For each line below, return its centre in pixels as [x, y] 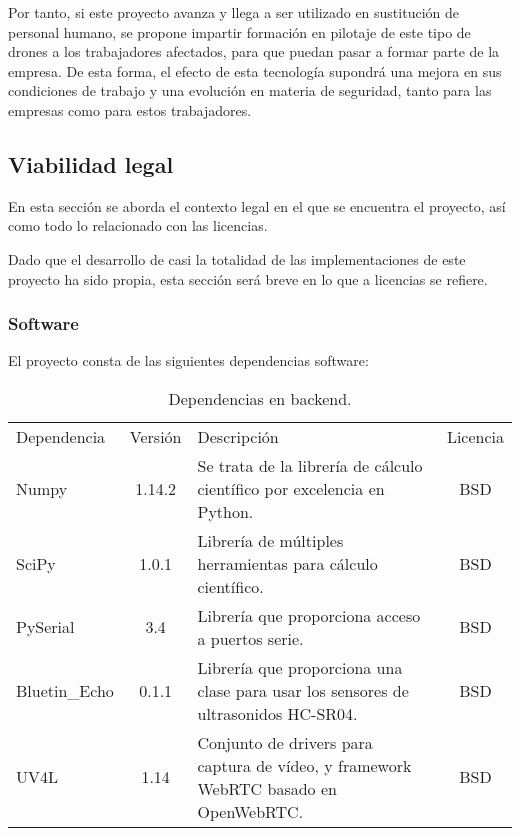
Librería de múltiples [270, 540]
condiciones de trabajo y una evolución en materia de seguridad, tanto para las [250, 90]
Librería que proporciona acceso [309, 615]
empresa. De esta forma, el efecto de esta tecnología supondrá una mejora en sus [255, 70]
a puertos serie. [250, 638]
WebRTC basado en [267, 788]
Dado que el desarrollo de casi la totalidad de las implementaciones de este [237, 258]
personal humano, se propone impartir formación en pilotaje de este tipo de [239, 31]
